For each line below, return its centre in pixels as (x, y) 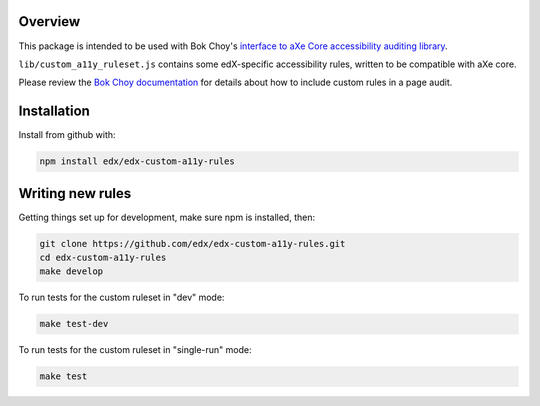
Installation (54, 111)
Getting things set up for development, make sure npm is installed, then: (166, 217)
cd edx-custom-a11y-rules (103, 258)
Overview (49, 21)
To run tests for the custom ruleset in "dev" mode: (121, 297)
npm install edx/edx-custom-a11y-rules (137, 161)
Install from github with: (67, 135)
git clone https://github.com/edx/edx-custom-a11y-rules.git (192, 243)
